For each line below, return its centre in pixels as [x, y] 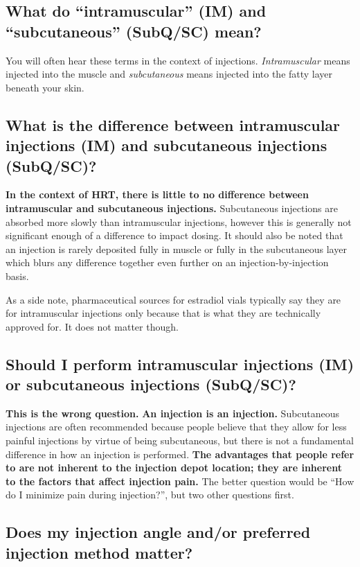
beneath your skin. [45, 87]
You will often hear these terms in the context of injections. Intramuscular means [178, 60]
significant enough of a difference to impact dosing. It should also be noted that [174, 235]
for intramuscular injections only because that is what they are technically [163, 313]
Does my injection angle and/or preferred [158, 532]
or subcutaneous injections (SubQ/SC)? [151, 384]
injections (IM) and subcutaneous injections [166, 145]
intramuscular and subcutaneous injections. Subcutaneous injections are [172, 208]
